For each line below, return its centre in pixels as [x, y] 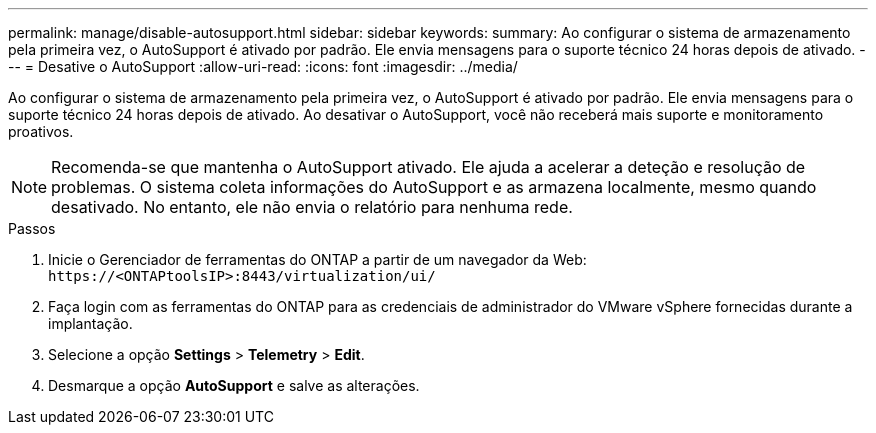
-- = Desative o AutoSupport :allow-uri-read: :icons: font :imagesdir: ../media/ [263, 66]
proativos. [41, 131]
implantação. [90, 323]
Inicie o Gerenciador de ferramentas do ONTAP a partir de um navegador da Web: [317, 259]
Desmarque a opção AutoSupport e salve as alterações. [234, 385]
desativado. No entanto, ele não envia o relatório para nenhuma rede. [312, 207]
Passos [32, 228]
